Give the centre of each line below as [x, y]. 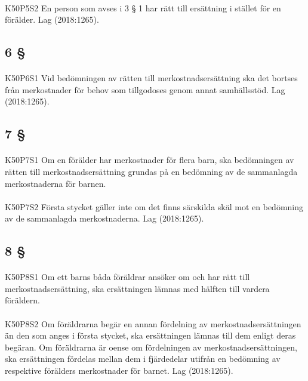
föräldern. [22, 300]
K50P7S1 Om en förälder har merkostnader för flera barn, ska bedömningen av [150, 160]
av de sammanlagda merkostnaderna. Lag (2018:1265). [104, 218]
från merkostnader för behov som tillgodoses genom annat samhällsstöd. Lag [145, 89]
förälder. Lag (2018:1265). [52, 19]
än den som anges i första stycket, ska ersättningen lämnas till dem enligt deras [150, 335]
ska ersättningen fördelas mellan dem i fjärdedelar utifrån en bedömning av [143, 359]
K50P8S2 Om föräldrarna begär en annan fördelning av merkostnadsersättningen [153, 323]
